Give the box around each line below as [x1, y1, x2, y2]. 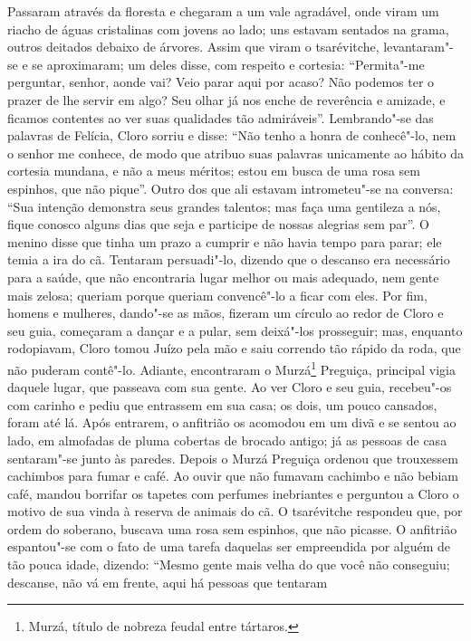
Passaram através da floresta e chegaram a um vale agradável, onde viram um [7, 2, 439, 20]
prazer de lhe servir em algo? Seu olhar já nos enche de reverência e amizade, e [7, 90, 446, 109]
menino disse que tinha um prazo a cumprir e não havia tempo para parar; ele [7, 232, 442, 251]
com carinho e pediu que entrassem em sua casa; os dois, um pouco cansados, [7, 395, 437, 414]
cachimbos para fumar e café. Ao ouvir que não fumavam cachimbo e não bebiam [7, 466, 458, 485]
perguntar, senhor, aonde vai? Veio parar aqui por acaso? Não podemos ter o [7, 72, 435, 91]
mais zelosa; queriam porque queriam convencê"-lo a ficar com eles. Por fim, [7, 285, 428, 304]
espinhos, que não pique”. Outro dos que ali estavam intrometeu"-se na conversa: [7, 178, 454, 197]
